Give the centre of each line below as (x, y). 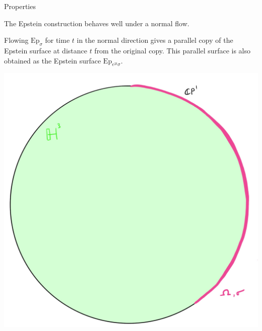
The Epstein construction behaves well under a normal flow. (97, 23)
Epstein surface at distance (46, 50)
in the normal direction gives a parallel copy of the (155, 40)
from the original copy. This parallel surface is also (172, 50)
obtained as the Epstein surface (53, 60)
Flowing (16, 40)
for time (57, 40)
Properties (20, 6)
